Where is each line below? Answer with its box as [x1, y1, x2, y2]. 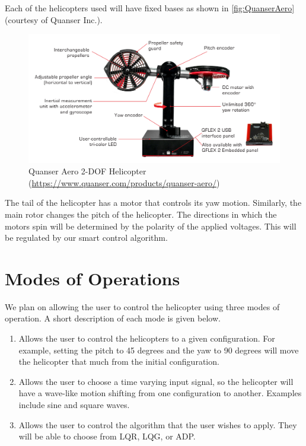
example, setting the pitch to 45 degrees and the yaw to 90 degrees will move [18, 343, 299, 356]
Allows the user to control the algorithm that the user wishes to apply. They [18, 418, 297, 431]
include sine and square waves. [18, 399, 130, 410]
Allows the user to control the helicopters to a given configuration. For [18, 332, 275, 345]
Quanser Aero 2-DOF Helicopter [28, 165, 146, 177]
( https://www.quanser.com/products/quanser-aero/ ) [28, 176, 220, 189]
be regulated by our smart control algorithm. [5, 231, 168, 244]
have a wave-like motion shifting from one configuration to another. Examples [18, 387, 302, 399]
